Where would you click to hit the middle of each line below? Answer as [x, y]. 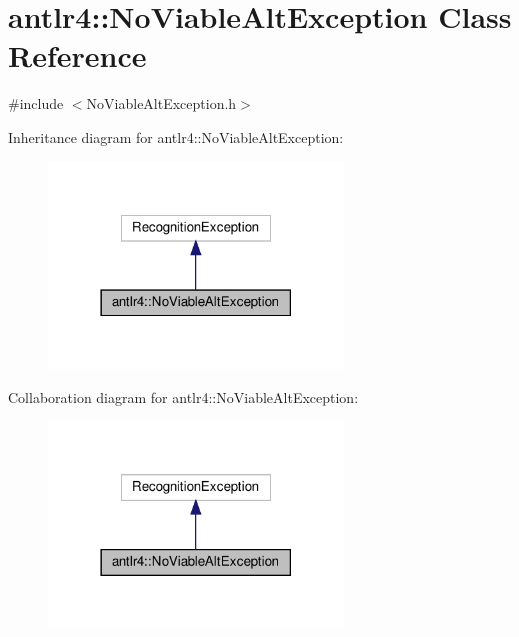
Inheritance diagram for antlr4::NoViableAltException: [176, 136]
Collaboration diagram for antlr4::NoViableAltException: [183, 396]
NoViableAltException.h [161, 103]
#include [36, 103]
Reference [77, 55]
